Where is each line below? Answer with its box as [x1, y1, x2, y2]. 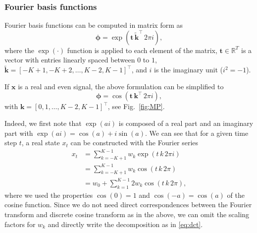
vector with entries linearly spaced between [4, 55, 135, 65]
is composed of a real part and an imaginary [118, 118, 254, 128]
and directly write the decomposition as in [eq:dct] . [48, 219, 203, 229]
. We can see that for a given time [145, 127, 249, 138]
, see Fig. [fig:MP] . [107, 101, 165, 112]
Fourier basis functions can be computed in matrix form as [4, 20, 183, 30]
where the [4, 45, 34, 55]
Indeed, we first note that [4, 118, 82, 128]
